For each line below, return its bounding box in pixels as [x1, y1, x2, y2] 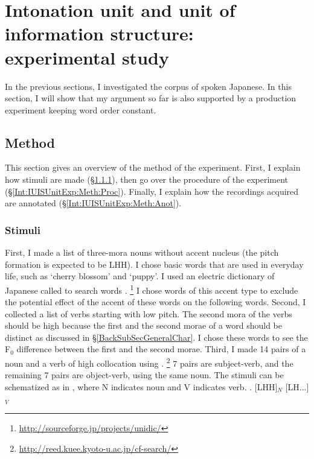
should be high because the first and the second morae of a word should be [5, 319, 283, 332]
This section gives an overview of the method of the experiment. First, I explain [5, 161, 301, 174]
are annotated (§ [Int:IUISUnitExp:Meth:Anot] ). [5, 197, 182, 209]
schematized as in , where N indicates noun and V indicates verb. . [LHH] [5, 380, 278, 393]
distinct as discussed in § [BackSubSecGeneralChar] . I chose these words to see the [5, 331, 308, 343]
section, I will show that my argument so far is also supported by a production [5, 92, 296, 104]
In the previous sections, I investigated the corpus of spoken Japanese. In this [5, 80, 292, 92]
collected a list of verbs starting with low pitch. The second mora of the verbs [5, 307, 292, 320]
